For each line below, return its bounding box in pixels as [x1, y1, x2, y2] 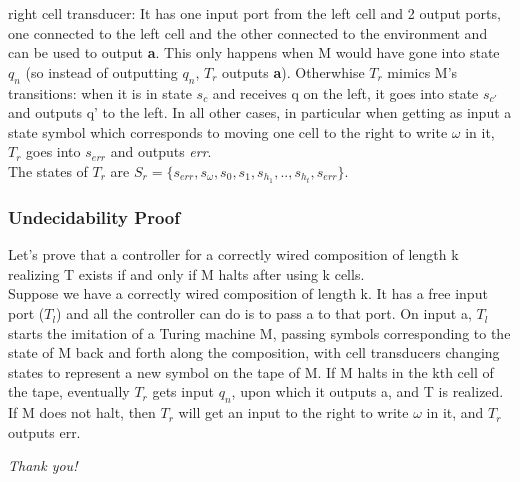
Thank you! [8, 455, 78, 476]
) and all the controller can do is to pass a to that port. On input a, [56, 303, 472, 324]
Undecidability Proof [8, 204, 180, 229]
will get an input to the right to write [178, 402, 409, 423]
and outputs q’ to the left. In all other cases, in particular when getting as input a [8, 102, 512, 123]
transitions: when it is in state [8, 82, 192, 103]
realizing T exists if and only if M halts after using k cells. [8, 263, 365, 284]
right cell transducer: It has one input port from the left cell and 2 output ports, [8, 3, 501, 23]
